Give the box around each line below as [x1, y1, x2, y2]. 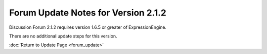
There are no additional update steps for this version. [9, 33, 117, 39]
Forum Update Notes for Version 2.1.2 [9, 7, 167, 18]
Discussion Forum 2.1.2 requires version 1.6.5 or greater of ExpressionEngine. [9, 24, 167, 30]
